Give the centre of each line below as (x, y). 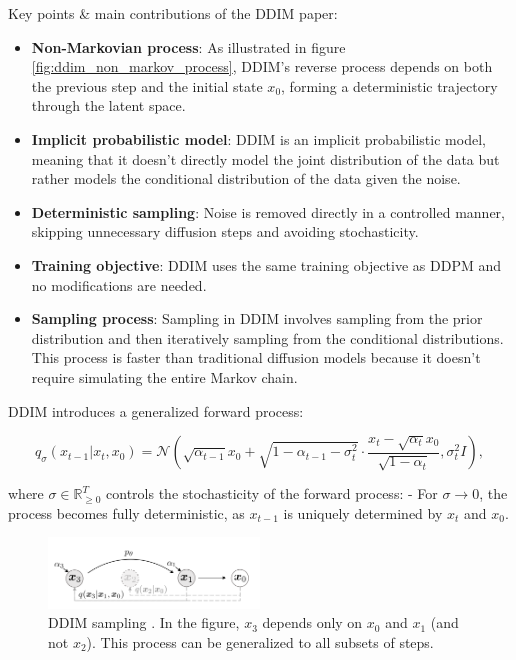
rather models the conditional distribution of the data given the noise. (246, 178)
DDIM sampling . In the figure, (144, 622)
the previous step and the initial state (147, 85)
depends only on (312, 622)
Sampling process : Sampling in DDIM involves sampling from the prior (257, 318)
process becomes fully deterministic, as (126, 512)
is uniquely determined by (363, 512)
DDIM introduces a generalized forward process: (156, 410)
